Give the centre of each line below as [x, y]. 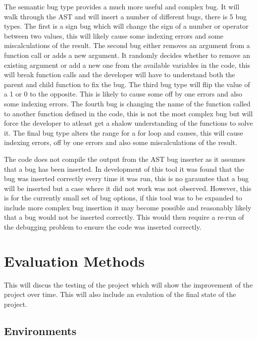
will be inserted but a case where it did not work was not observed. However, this [128, 188]
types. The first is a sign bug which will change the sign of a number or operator [126, 26]
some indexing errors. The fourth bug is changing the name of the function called [127, 103]
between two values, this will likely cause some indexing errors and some [114, 35]
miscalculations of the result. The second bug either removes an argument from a [127, 45]
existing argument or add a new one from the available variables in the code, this [127, 65]
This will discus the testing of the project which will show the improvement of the [128, 284]
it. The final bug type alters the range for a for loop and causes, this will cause [124, 132]
